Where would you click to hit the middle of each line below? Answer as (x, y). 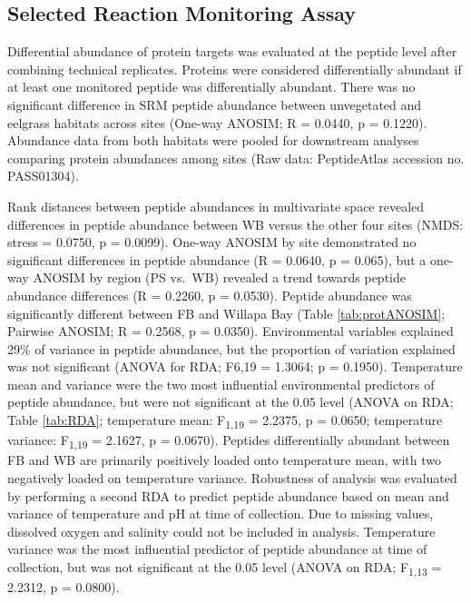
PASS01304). (43, 176)
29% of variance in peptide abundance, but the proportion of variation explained (231, 348)
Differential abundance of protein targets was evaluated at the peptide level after (232, 51)
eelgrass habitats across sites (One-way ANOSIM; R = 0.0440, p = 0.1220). (217, 122)
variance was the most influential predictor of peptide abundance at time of (217, 549)
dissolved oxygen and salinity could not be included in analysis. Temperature (221, 531)
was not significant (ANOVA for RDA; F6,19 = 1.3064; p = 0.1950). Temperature (235, 366)
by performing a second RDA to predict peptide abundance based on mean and (228, 495)
